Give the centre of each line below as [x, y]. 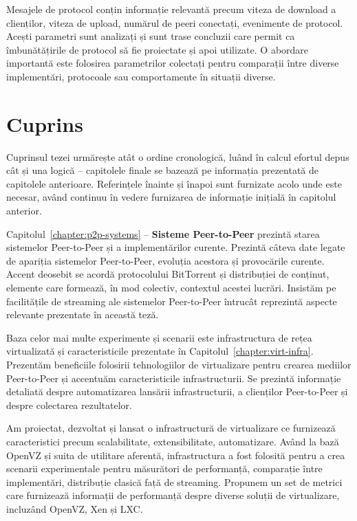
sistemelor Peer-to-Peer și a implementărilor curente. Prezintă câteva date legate [176, 247]
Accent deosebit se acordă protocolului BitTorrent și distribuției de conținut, [168, 274]
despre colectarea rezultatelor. [69, 404]
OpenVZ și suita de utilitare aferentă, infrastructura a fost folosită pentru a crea [176, 455]
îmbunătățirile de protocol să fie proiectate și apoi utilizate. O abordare [158, 49]
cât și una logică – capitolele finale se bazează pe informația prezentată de [163, 170]
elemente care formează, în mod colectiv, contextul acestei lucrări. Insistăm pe [171, 288]
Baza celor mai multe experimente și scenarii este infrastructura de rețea [159, 337]
